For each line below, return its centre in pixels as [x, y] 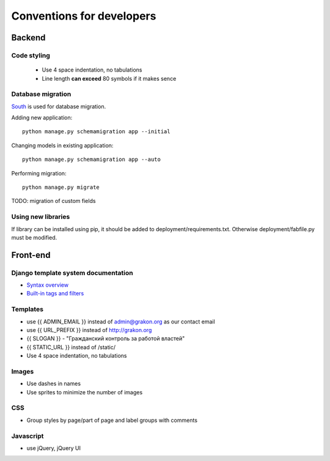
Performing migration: [39, 173]
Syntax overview [48, 285]
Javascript [28, 436]
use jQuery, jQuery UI [54, 448]
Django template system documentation [72, 273]
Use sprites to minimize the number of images [85, 392]
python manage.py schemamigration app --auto [92, 160]
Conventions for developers [84, 16]
